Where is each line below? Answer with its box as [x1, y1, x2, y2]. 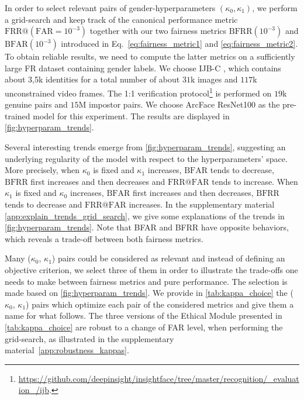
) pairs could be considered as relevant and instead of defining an [51, 252, 285, 264]
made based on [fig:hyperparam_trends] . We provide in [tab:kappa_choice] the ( [5, 287, 293, 299]
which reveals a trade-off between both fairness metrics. [5, 232, 203, 244]
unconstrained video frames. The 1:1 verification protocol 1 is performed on [5, 85, 272, 99]
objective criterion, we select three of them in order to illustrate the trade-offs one [5, 263, 298, 275]
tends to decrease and [5, 198, 82, 210]
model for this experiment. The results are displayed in [33, 109, 230, 122]
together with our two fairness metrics [89, 25, 227, 37]
